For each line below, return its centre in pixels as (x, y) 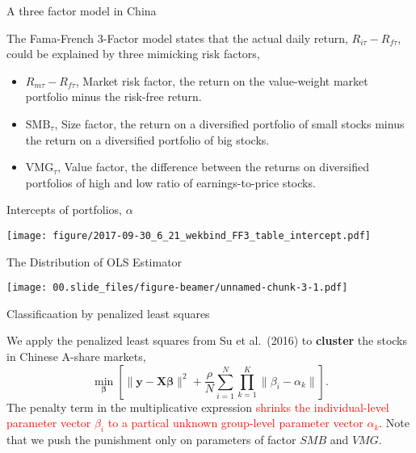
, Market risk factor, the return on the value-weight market (222, 80)
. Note (394, 423)
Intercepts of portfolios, (64, 210)
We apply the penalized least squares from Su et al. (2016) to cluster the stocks (207, 340)
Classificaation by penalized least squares (108, 313)
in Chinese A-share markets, (76, 357)
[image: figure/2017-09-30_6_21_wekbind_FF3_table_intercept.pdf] (189, 235)
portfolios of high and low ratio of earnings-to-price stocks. (170, 182)
